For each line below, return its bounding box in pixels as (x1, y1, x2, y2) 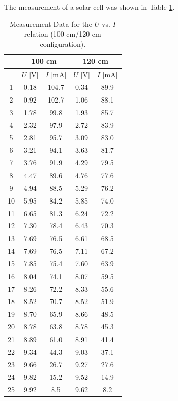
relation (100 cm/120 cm (24, 28, 101, 39)
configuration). (40, 38, 86, 49)
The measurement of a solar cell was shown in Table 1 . (4, 2, 175, 12)
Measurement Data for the (9, 18, 93, 29)
